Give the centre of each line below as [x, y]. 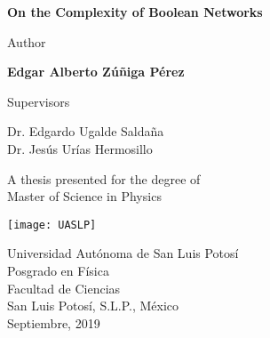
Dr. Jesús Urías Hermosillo [80, 148]
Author [27, 41]
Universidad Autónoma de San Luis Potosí [123, 253]
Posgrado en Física [58, 270]
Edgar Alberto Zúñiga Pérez [96, 72]
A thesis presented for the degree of [104, 178]
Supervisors [39, 101]
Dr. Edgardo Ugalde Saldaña [86, 131]
